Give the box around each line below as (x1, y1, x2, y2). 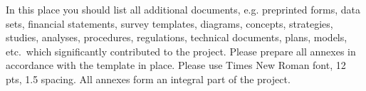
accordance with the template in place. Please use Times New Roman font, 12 (6, 58, 346, 73)
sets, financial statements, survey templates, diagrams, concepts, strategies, (6, 16, 333, 31)
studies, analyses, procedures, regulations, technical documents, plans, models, (6, 30, 347, 45)
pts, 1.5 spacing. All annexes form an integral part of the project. (6, 71, 291, 86)
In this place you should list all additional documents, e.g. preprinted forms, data (6, 2, 360, 16)
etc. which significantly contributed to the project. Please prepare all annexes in (6, 43, 356, 58)
